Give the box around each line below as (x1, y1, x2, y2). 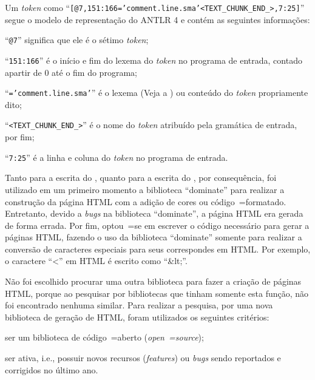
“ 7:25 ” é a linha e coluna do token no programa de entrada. (5, 151, 228, 163)
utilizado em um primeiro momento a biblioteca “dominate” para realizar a (5, 183, 285, 195)
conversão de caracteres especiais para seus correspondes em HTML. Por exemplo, (5, 242, 311, 255)
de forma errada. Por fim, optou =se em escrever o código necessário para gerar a (5, 219, 310, 231)
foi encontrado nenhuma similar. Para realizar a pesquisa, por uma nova (5, 299, 273, 311)
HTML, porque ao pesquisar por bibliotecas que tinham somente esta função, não (5, 287, 309, 299)
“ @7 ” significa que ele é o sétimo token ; (5, 33, 149, 46)
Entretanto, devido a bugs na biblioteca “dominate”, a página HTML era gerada (5, 207, 303, 220)
